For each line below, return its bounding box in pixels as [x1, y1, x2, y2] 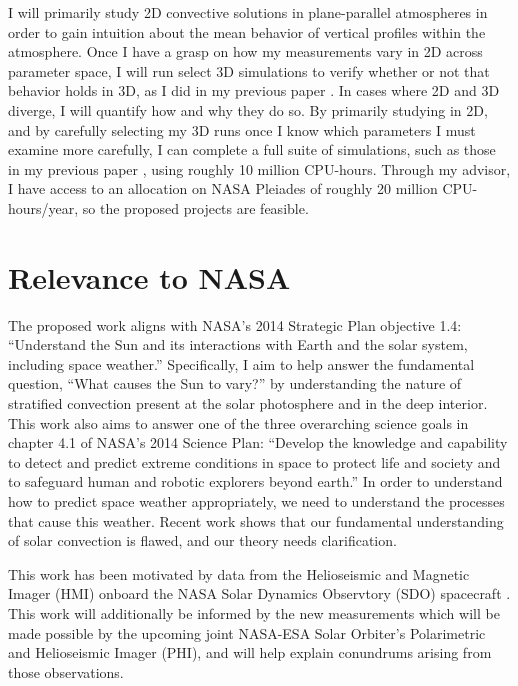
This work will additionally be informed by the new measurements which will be [8, 602, 500, 623]
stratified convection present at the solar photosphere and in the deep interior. [8, 393, 488, 414]
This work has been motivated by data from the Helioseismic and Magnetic [8, 563, 470, 584]
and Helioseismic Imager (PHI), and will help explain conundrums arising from [8, 642, 492, 663]
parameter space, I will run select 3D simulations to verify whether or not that [8, 60, 490, 81]
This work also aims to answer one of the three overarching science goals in [8, 412, 469, 433]
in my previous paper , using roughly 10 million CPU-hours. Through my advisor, [8, 158, 511, 179]
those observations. [8, 661, 124, 682]
